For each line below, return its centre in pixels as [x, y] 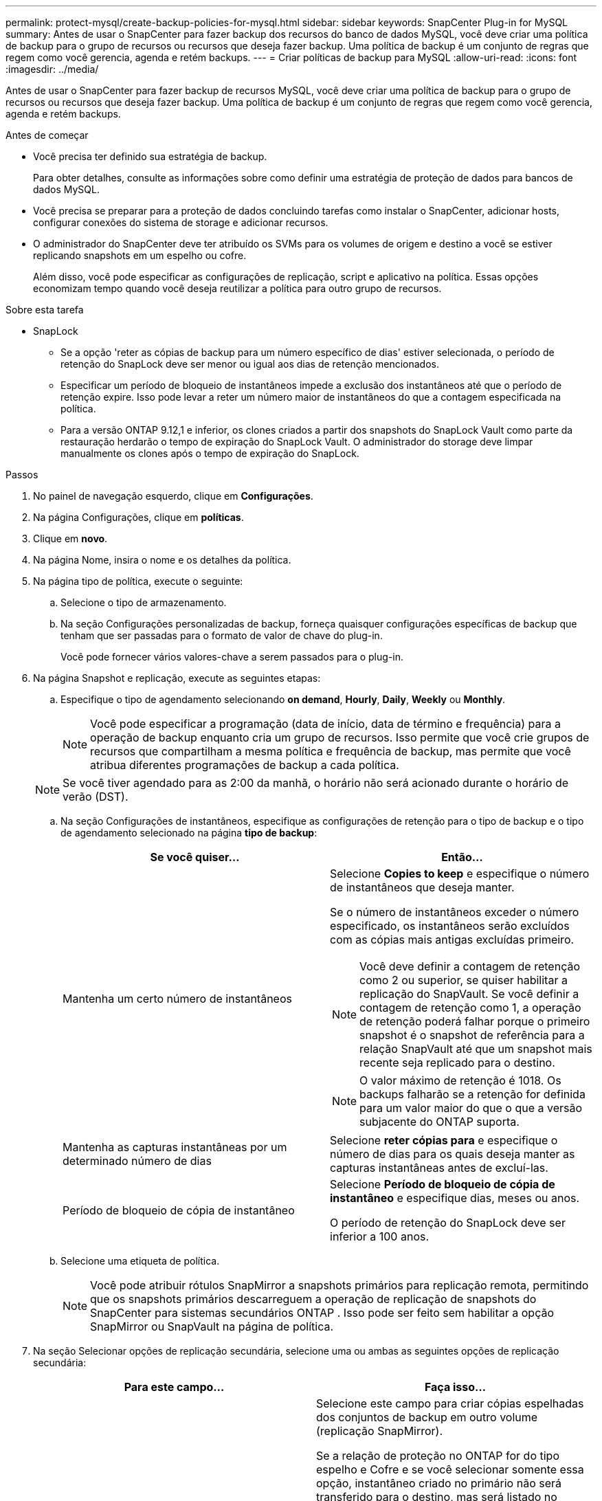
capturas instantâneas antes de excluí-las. [439, 1168]
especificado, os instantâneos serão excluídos [450, 926]
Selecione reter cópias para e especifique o [444, 1140]
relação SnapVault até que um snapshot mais [476, 1049]
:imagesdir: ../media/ [52, 69]
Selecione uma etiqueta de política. [140, 1261]
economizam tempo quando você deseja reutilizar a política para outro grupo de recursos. [237, 288]
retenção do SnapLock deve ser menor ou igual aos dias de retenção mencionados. [250, 364]
